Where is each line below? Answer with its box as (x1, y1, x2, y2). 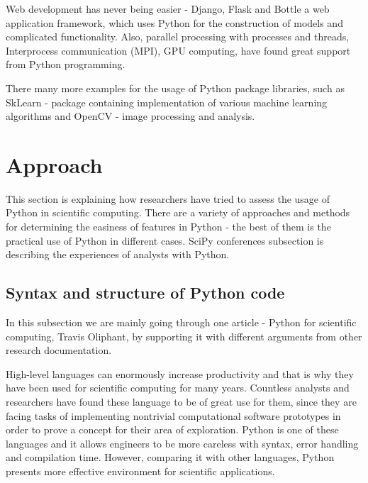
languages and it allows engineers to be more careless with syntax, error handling (6, 435, 359, 450)
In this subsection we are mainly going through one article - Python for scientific (6, 315, 357, 330)
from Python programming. (6, 57, 126, 72)
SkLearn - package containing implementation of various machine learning (6, 94, 328, 109)
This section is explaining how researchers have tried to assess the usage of (6, 191, 330, 206)
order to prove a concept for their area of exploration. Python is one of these (6, 422, 339, 437)
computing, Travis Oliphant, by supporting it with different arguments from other (6, 328, 362, 343)
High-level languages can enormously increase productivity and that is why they (6, 366, 354, 381)
